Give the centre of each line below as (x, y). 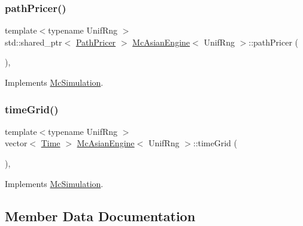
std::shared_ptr (34, 42)
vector (16, 143)
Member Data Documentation (100, 216)
